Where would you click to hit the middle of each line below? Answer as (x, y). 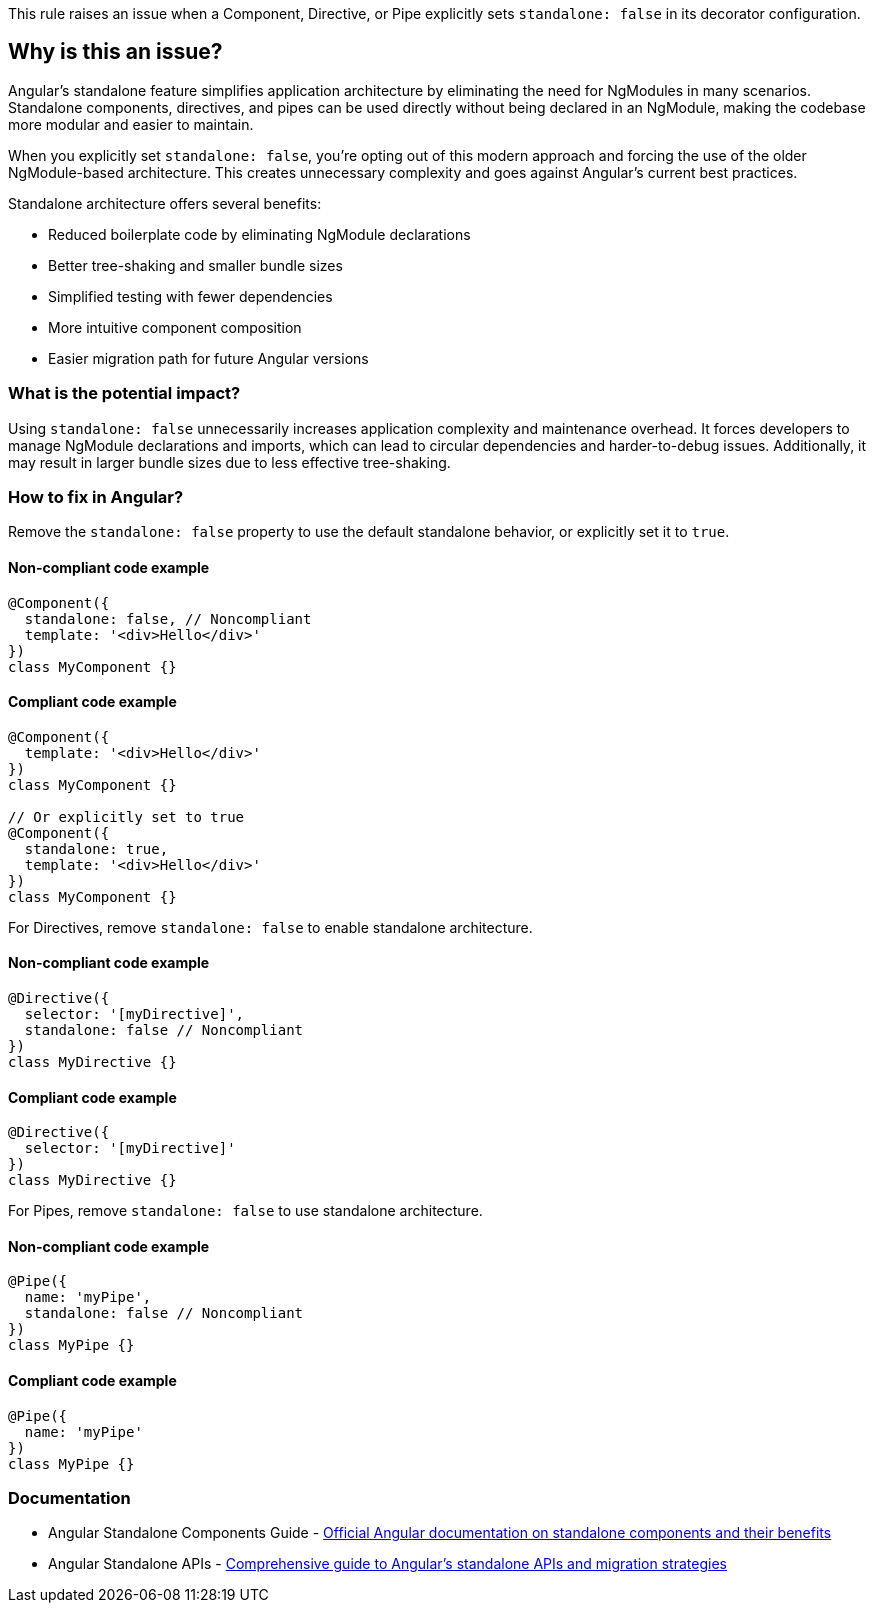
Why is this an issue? (115, 52)
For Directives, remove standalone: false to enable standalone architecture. (270, 927)
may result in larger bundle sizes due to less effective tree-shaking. (229, 462)
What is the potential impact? (124, 393)
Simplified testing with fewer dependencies (190, 296)
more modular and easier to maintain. (131, 124)
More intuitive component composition (175, 327)
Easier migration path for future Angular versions (208, 358)
